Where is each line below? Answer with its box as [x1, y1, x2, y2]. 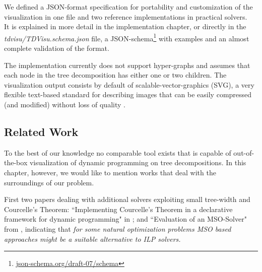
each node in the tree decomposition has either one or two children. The [4, 70, 227, 80]
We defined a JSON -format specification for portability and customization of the [4, 2, 253, 12]
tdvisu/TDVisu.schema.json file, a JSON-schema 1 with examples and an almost [4, 31, 249, 43]
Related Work [4, 123, 79, 139]
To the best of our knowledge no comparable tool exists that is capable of [4, 147, 231, 158]
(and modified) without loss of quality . [4, 99, 125, 109]
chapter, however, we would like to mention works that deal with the [4, 167, 216, 177]
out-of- [233, 147, 254, 158]
